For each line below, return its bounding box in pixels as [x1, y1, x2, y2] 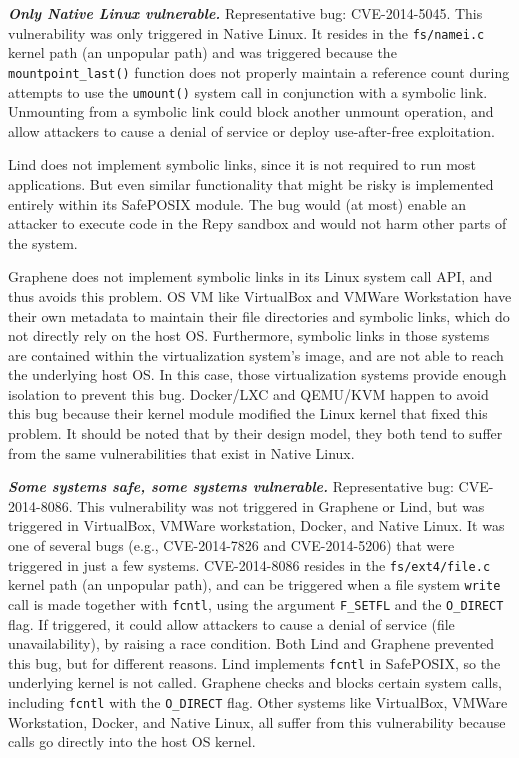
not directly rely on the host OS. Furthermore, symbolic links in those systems [8, 325, 490, 346]
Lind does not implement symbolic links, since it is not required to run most [8, 154, 476, 175]
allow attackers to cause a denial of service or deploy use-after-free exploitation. [8, 120, 495, 141]
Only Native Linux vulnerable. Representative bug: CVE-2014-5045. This [8, 3, 483, 23]
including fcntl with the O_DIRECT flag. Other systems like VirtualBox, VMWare [8, 692, 508, 713]
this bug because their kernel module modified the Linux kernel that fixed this [8, 403, 488, 424]
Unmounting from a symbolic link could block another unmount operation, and [8, 101, 494, 122]
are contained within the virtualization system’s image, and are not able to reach [8, 344, 504, 365]
